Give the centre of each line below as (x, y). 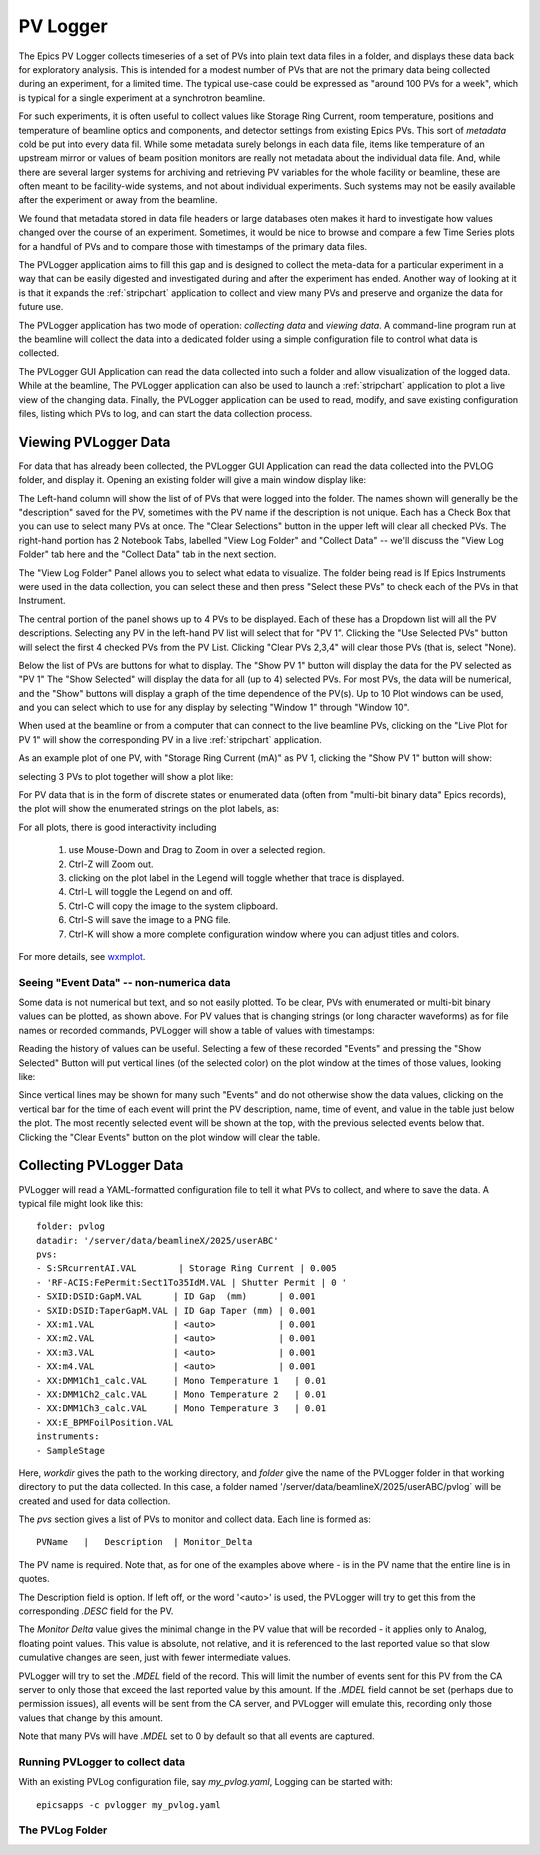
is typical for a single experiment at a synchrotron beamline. (142, 97)
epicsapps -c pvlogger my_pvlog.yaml (129, 1804)
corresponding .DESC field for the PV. (96, 1611)
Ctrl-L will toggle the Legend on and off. (151, 892)
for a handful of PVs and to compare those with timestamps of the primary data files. (193, 246)
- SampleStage (70, 1450)
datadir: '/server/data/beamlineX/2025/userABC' (157, 1240)
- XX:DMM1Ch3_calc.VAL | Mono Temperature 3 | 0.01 (181, 1408)
